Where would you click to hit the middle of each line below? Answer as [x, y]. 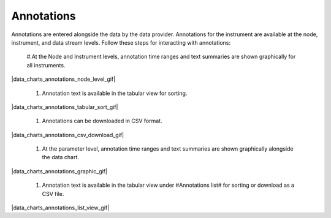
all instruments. [46, 65]
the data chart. [61, 157]
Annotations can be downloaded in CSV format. [102, 121]
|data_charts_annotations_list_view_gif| [60, 208]
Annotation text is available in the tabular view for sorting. [115, 93]
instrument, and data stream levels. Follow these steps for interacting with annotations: [121, 42]
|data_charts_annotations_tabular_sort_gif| [65, 107]
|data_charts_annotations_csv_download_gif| [68, 135]
